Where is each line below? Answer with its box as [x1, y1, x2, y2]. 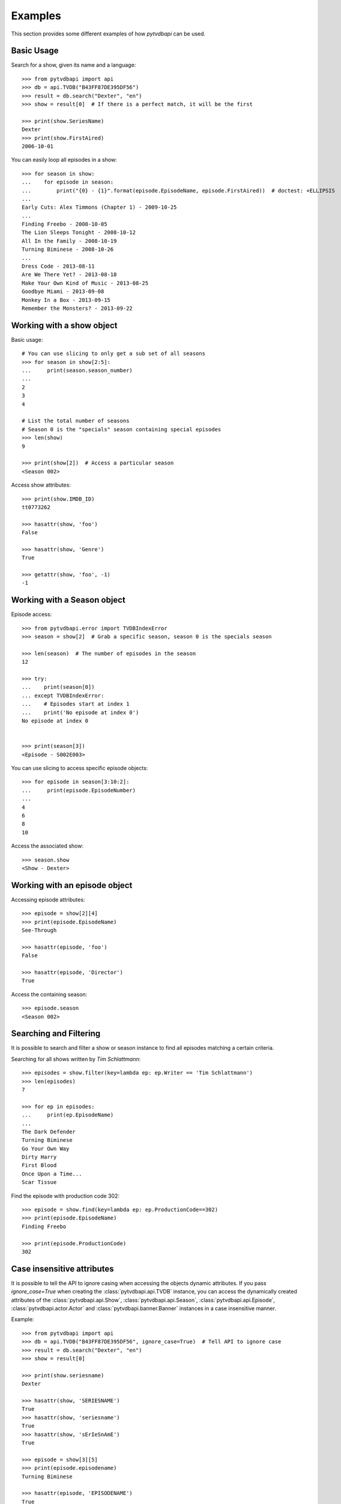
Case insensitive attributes [11, 1263, 114, 1274]
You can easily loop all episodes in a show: [11, 156, 117, 164]
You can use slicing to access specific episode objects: [11, 765, 148, 771]
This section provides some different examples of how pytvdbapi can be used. [11, 30, 206, 37]
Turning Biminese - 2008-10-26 [22, 246, 114, 253]
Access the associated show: [11, 842, 84, 849]
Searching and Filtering [11, 1029, 101, 1039]
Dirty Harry [22, 1154, 57, 1160]
